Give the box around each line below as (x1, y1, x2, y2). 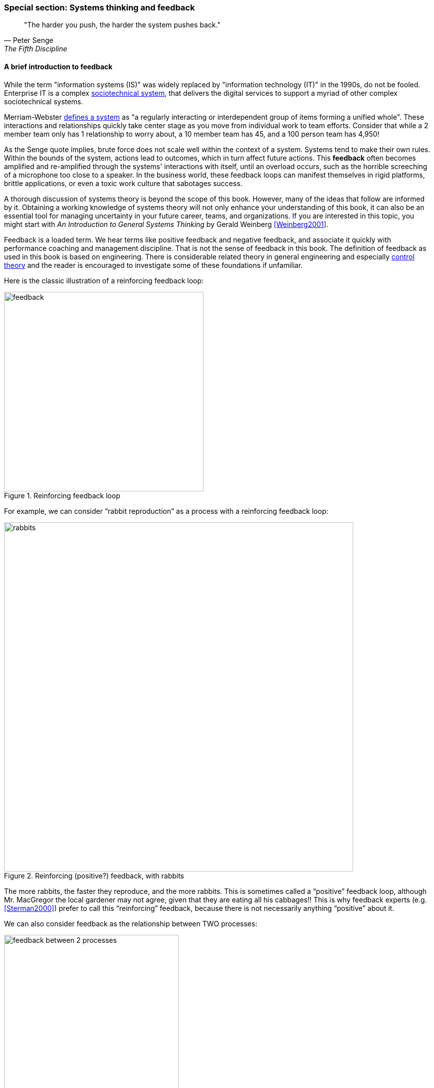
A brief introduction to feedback (4, 62, 113, 71)
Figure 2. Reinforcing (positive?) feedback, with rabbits (4, 871, 184, 880)
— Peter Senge (4, 36, 53, 45)
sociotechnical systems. (4, 97, 83, 106)
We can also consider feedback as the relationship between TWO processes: (4, 919, 257, 928)
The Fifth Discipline (4, 44, 67, 53)
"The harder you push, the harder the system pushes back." (24, 20, 220, 29)
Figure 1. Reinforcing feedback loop (4, 491, 120, 500)
